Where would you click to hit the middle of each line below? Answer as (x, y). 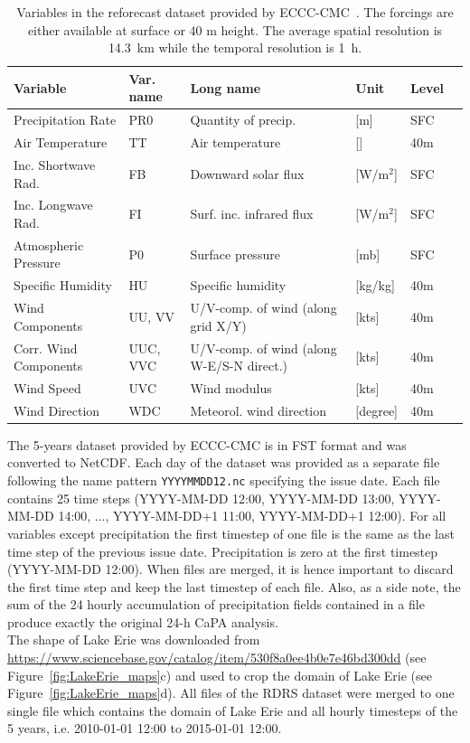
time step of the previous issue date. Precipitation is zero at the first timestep (223, 551)
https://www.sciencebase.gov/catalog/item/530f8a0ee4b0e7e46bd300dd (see (217, 658)
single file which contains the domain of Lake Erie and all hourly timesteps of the (233, 710)
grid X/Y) (218, 325)
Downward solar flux (247, 173)
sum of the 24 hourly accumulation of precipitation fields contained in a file (216, 604)
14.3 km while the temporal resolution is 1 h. (235, 47)
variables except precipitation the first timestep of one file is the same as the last (231, 533)
